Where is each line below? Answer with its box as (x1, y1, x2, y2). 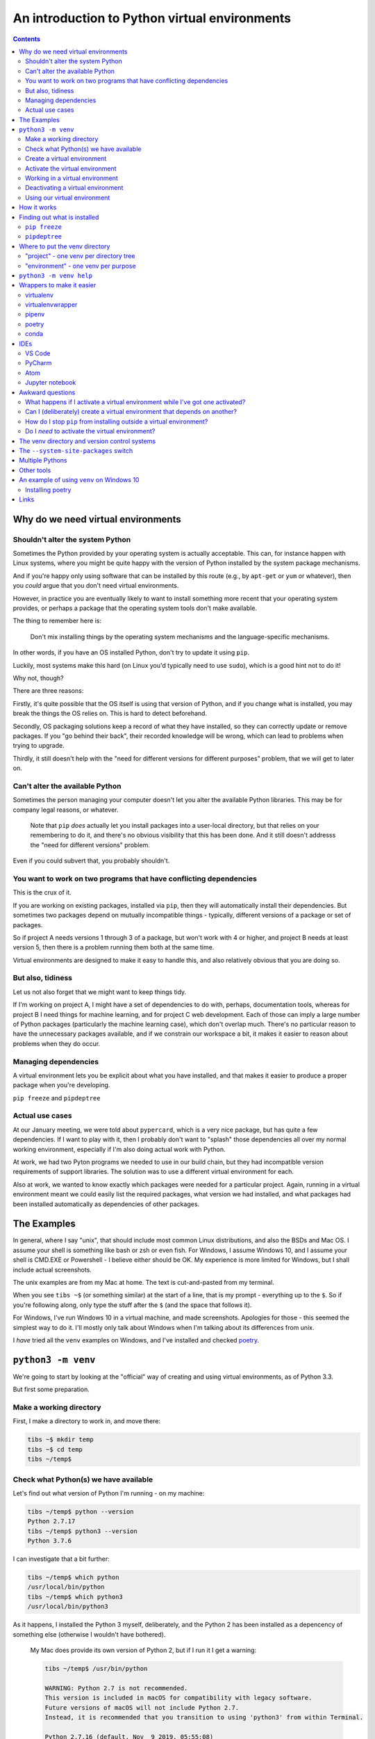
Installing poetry (25, 486, 72, 494)
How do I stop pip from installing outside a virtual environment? (25, 417, 208, 426)
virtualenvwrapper (25, 300, 78, 309)
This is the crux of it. (12, 888, 72, 897)
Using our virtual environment (25, 193, 110, 202)
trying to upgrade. (12, 742, 65, 750)
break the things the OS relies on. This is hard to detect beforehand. (12, 710, 208, 718)
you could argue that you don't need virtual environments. (12, 582, 179, 590)
